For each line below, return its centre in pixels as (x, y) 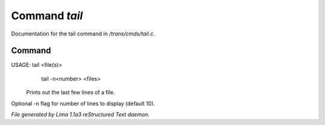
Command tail (47, 16)
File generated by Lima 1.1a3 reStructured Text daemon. (80, 115)
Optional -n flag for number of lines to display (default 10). (83, 103)
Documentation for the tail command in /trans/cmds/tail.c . (83, 34)
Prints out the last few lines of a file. (71, 93)
